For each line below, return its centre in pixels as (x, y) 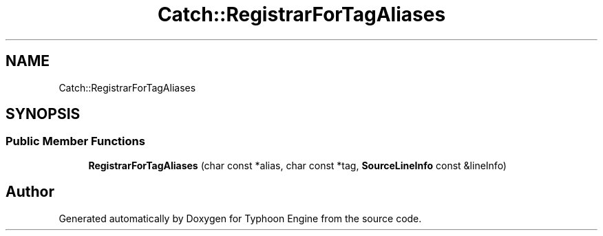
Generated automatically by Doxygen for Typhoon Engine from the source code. (240, 218)
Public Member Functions (75, 141)
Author (30, 192)
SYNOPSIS (43, 114)
